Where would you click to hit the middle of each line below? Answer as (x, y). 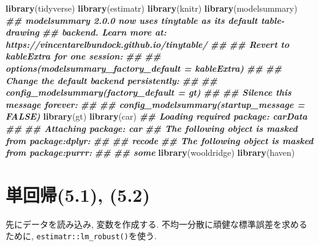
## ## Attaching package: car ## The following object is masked (152, 128)
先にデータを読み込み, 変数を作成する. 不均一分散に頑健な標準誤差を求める (157, 224)
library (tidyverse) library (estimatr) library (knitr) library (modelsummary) (152, 8)
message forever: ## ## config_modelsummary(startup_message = (155, 104)
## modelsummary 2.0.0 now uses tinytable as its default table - (145, 20)
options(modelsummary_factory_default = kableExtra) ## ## (144, 68)
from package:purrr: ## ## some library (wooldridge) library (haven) (150, 152)
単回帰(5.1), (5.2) (78, 194)
